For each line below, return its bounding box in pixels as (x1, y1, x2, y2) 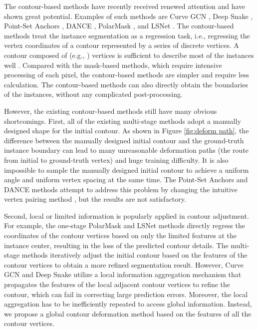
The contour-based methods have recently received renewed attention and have (4, 1, 246, 11)
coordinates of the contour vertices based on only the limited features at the (4, 230, 237, 241)
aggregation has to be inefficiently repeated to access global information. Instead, (4, 299, 252, 309)
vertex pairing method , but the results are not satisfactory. (4, 194, 186, 204)
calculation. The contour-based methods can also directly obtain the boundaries (4, 79, 248, 89)
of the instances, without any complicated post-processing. (4, 89, 183, 99)
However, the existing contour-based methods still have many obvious (4, 105, 217, 116)
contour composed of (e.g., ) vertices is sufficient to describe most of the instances (4, 49, 254, 60)
